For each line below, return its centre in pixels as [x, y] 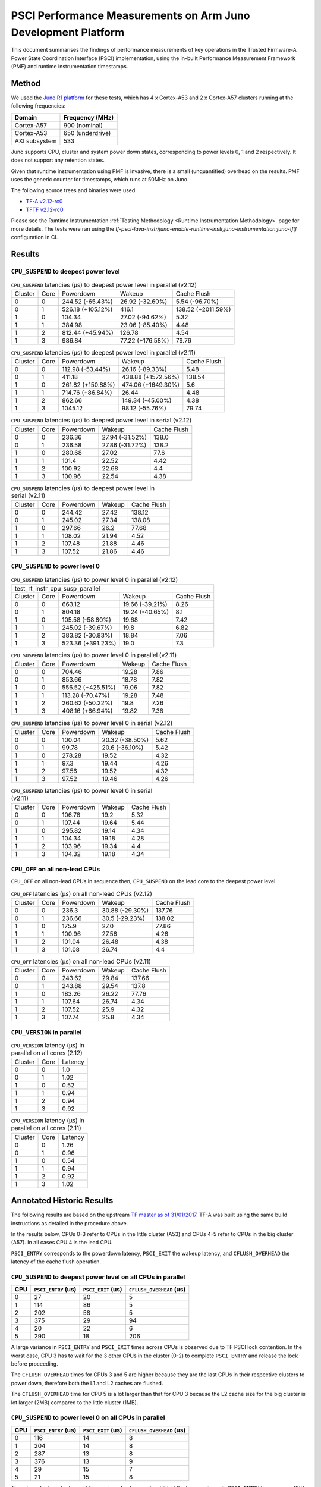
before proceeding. [35, 1364]
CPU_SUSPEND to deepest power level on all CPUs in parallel [98, 1277]
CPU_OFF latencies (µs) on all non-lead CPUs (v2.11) [81, 961]
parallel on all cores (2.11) [46, 1128]
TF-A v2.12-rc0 [44, 201]
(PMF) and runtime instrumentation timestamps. [70, 67]
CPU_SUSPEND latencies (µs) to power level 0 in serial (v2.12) [92, 723]
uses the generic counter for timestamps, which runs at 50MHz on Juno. [100, 179]
